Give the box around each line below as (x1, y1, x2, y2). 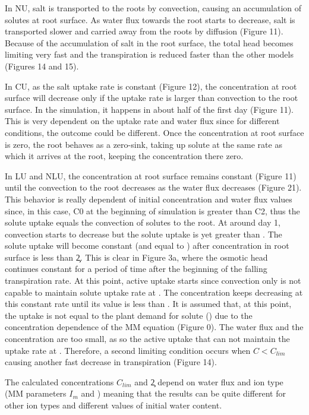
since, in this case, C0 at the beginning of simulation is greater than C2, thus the (5, 204, 300, 217)
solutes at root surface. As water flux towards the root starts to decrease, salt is (5, 13, 295, 26)
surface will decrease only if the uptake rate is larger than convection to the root (5, 91, 298, 104)
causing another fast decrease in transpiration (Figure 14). (5, 356, 217, 368)
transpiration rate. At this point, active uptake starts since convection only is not (5, 274, 301, 287)
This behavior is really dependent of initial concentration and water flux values (5, 192, 292, 205)
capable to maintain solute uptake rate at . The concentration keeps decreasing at (5, 286, 303, 298)
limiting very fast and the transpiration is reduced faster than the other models (5, 48, 294, 61)
